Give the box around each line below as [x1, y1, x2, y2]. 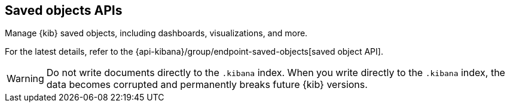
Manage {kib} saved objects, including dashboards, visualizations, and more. [5, 28, 308, 39]
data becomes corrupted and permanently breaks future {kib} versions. [46, 78, 368, 91]
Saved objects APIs [5, 3, 123, 18]
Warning [7, 73, 44, 85]
